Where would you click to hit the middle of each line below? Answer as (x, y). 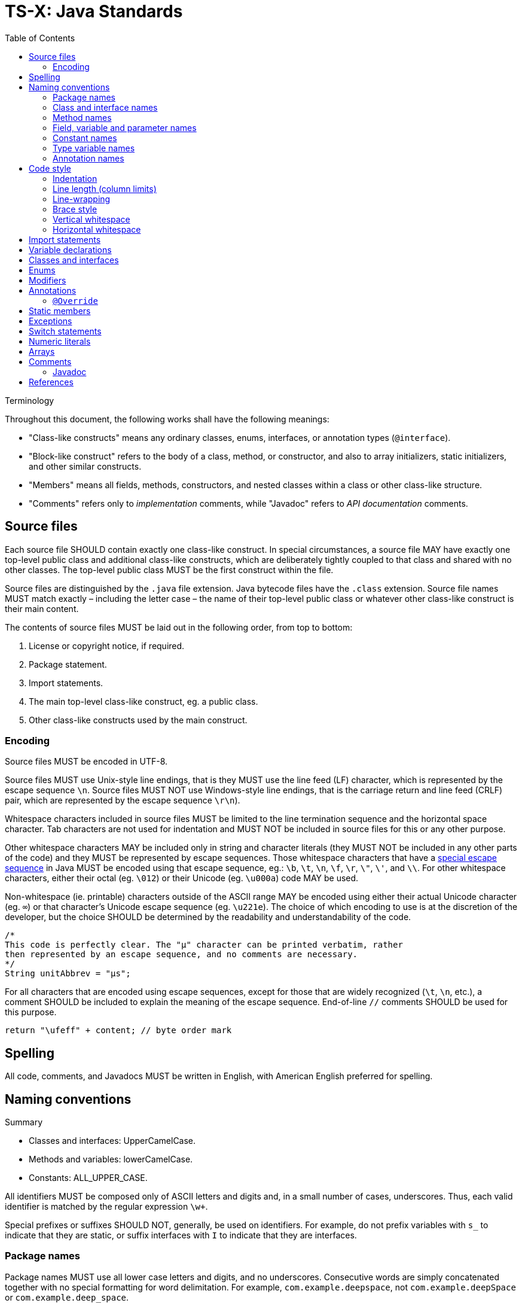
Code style (50, 168)
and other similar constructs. (85, 466)
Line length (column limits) (105, 188)
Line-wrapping (82, 199)
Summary (24, 1122)
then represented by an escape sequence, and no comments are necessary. (181, 955)
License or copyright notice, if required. (107, 646)
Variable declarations (70, 249)
